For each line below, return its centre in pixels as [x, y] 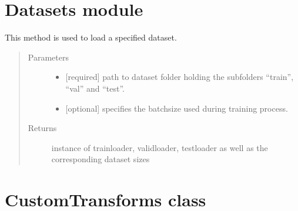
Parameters [48, 57]
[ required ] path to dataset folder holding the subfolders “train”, [180, 77]
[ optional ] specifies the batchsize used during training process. [177, 108]
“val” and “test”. [95, 88]
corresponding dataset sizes [101, 159]
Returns [42, 128]
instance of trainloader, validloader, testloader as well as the [160, 147]
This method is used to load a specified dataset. [91, 37]
